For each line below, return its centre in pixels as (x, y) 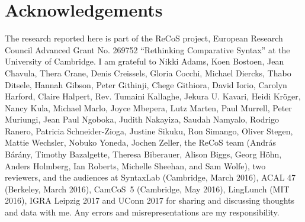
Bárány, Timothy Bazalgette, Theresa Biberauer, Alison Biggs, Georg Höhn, (143, 154)
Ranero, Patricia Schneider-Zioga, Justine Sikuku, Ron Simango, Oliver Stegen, (149, 131)
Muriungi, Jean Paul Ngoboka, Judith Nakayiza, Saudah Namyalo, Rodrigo (142, 119)
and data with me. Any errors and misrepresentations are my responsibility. (142, 212)
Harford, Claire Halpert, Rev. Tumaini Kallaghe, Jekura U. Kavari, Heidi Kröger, (153, 96)
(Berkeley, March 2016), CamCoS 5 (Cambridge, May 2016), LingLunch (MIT (147, 189)
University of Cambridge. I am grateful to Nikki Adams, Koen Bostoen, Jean (145, 61)
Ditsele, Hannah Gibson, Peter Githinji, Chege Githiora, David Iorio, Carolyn (146, 84)
